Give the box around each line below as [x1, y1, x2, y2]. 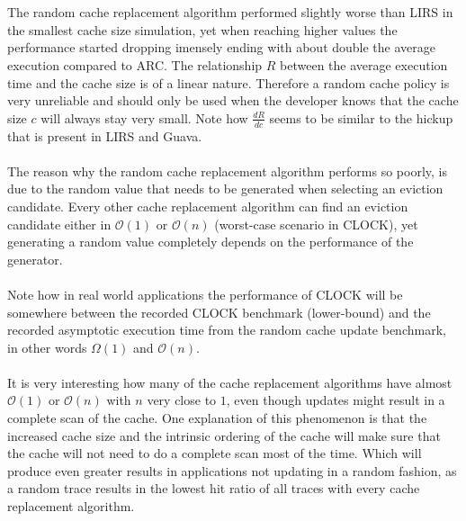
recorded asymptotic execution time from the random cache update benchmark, [7, 320, 446, 339]
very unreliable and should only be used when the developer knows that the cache [7, 91, 459, 110]
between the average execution [280, 55, 448, 74]
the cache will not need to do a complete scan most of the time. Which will [7, 444, 422, 463]
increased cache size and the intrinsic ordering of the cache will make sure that [7, 426, 441, 445]
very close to [147, 391, 217, 409]
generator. [7, 249, 63, 268]
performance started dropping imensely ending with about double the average [7, 38, 435, 57]
